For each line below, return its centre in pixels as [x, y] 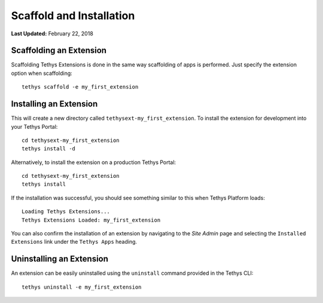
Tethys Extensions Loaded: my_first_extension [91, 220]
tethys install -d [49, 149]
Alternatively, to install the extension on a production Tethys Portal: [94, 162]
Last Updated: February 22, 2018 [52, 34]
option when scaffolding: [42, 73]
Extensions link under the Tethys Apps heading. [74, 242]
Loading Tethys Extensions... [66, 212]
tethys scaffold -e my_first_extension [80, 87]
